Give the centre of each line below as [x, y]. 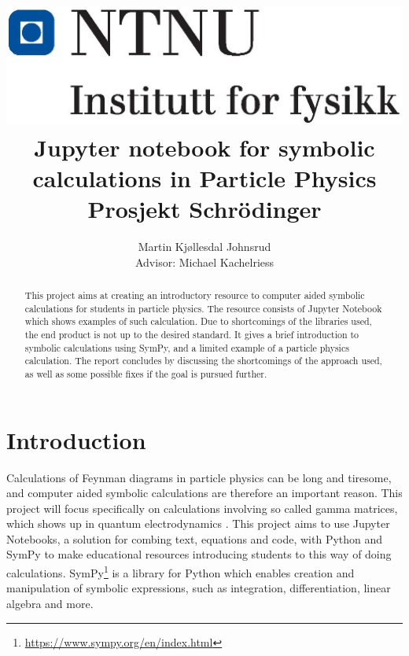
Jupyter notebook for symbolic [204, 147]
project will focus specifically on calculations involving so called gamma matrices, [202, 508]
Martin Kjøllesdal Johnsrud [204, 246]
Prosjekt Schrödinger [204, 209]
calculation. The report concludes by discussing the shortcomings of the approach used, [203, 361]
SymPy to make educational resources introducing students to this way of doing [199, 554]
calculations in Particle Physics [204, 177]
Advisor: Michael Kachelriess [204, 262]
